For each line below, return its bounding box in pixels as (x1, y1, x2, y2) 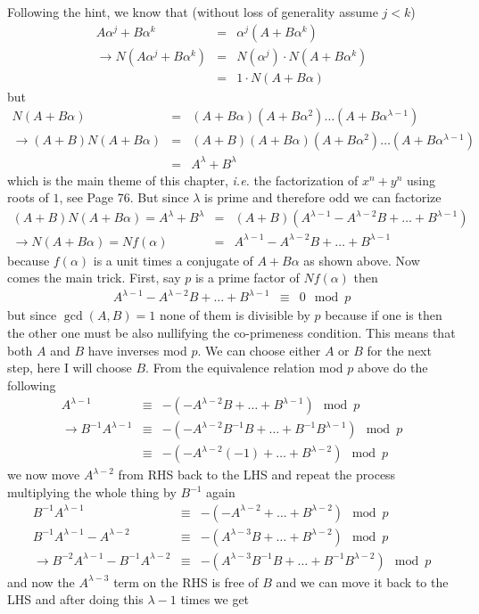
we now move (7, 465, 80, 484)
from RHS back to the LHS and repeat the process (118, 465, 396, 484)
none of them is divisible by (159, 306, 310, 324)
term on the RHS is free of (113, 572, 259, 591)
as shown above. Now (303, 250, 420, 269)
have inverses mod (87, 340, 187, 359)
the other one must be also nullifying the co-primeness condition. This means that (7, 323, 456, 341)
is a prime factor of (194, 268, 300, 287)
